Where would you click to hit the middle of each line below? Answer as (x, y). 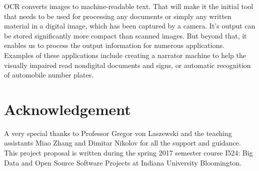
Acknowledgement (67, 109)
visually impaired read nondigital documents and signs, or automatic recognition (127, 65)
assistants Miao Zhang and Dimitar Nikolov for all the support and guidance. (122, 143)
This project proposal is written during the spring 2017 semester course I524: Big (128, 153)
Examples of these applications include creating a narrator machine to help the (125, 55)
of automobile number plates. (49, 75)
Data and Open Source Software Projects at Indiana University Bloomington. (123, 162)
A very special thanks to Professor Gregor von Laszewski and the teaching (118, 133)
